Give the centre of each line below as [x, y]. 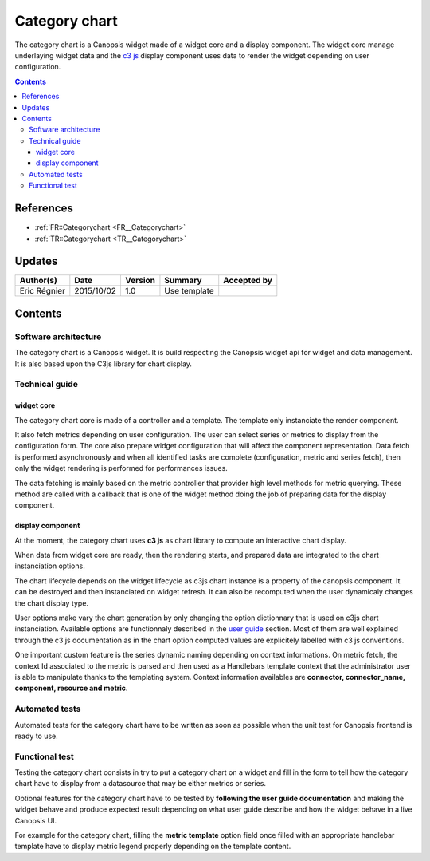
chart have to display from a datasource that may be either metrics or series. [141, 784]
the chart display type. [52, 603]
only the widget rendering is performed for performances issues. [121, 468]
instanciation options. [50, 566]
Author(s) [38, 281]
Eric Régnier [42, 291]
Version [140, 281]
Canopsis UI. [36, 820]
